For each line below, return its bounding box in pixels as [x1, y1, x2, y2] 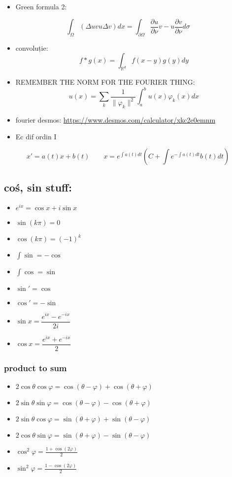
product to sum [4, 361, 67, 374]
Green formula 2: [15, 1, 67, 11]
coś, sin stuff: [4, 179, 72, 194]
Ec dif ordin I [15, 131, 57, 141]
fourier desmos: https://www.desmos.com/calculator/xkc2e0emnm [15, 115, 216, 125]
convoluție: [15, 42, 48, 53]
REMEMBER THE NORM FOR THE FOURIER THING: [15, 77, 195, 87]
